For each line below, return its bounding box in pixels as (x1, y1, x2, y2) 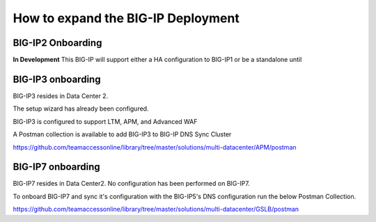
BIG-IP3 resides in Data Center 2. (13, 91, 109, 100)
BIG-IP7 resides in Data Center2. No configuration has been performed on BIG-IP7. (13, 180, 250, 188)
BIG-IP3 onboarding (13, 73, 101, 85)
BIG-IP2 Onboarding (13, 37, 102, 49)
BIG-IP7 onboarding (13, 161, 100, 173)
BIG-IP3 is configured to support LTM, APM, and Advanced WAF (13, 117, 198, 125)
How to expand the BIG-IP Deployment (13, 10, 240, 26)
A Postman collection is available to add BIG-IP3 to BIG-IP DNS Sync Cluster (13, 130, 232, 138)
